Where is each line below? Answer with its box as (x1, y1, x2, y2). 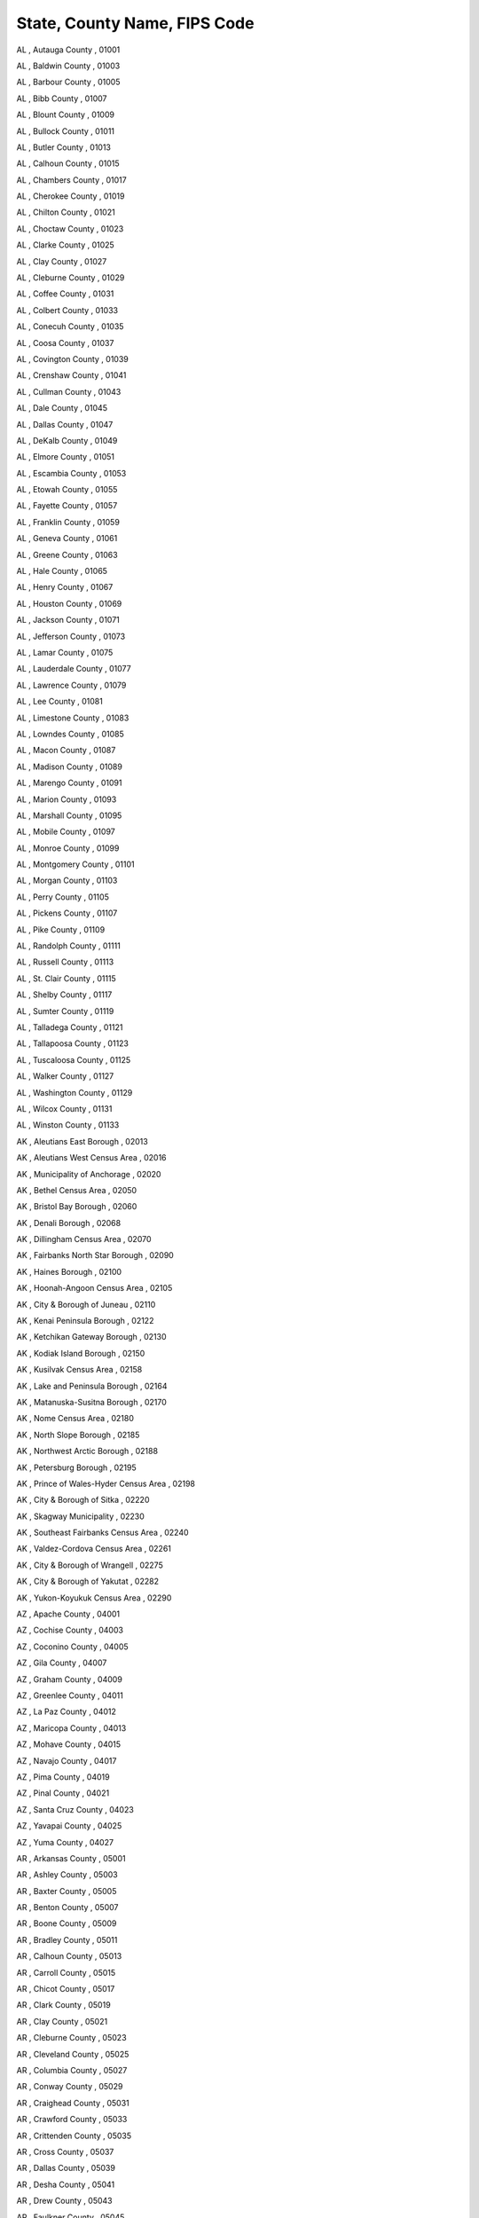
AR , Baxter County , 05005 (16, 1885, 117, 1896)
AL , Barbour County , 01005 (16, 76, 121, 88)
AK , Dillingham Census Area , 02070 (16, 1234, 152, 1245)
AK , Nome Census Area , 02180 (16, 1413, 135, 1424)
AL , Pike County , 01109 (16, 924, 106, 935)
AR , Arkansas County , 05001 (16, 1852, 126, 1863)
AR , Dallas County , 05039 (16, 2163, 115, 2174)
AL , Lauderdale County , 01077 (16, 664, 132, 674)
